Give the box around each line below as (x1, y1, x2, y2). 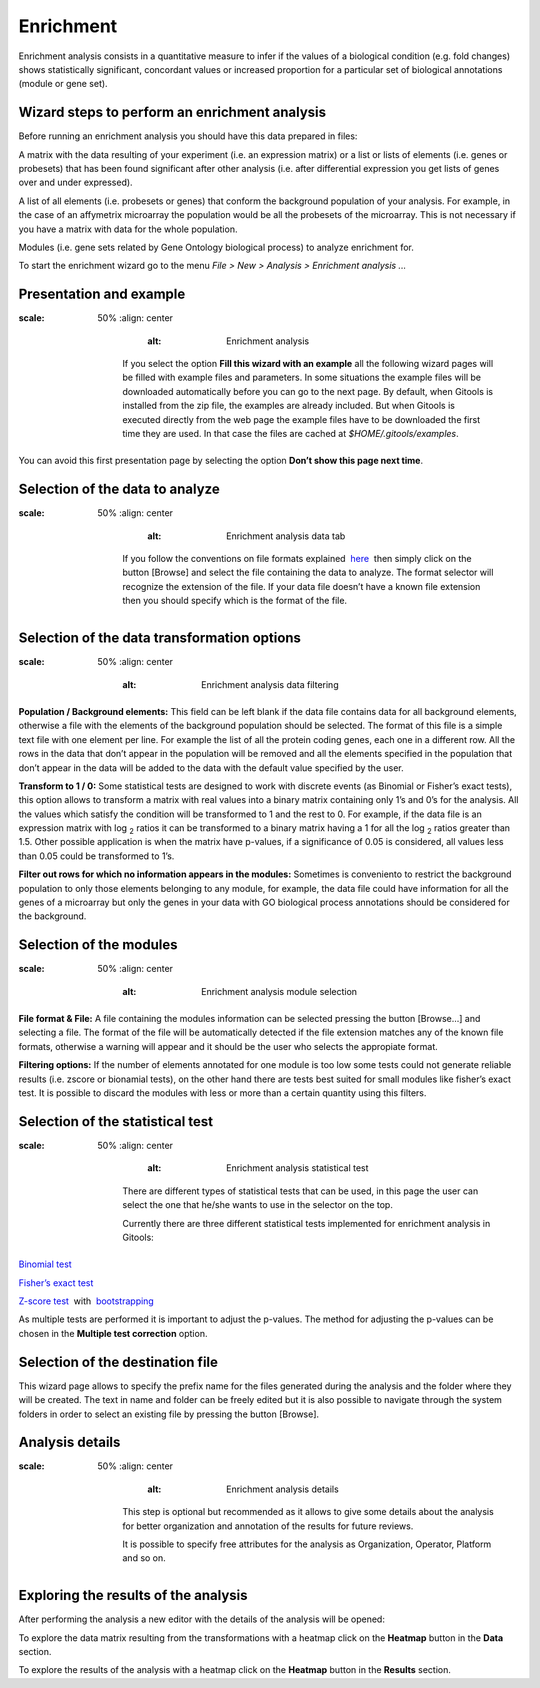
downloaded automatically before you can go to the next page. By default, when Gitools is (122, 385, 494, 397)
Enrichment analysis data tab (226, 530, 346, 542)
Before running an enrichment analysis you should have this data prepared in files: (18, 130, 358, 142)
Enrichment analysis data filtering (201, 678, 339, 690)
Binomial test (18, 1258, 72, 1270)
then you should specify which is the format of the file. (122, 595, 348, 607)
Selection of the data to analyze (18, 481, 220, 498)
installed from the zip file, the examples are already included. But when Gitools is (122, 400, 455, 412)
